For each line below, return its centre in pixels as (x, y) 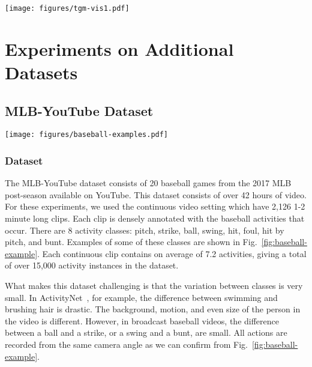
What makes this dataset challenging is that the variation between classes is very (154, 286)
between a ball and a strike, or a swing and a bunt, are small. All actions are (146, 332)
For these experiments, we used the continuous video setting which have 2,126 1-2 (155, 206)
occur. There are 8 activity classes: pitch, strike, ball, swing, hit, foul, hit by (145, 230)
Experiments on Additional (119, 48)
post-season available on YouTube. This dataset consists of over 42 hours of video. (156, 194)
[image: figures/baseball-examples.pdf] (87, 135)
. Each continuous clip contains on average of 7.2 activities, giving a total (172, 253)
